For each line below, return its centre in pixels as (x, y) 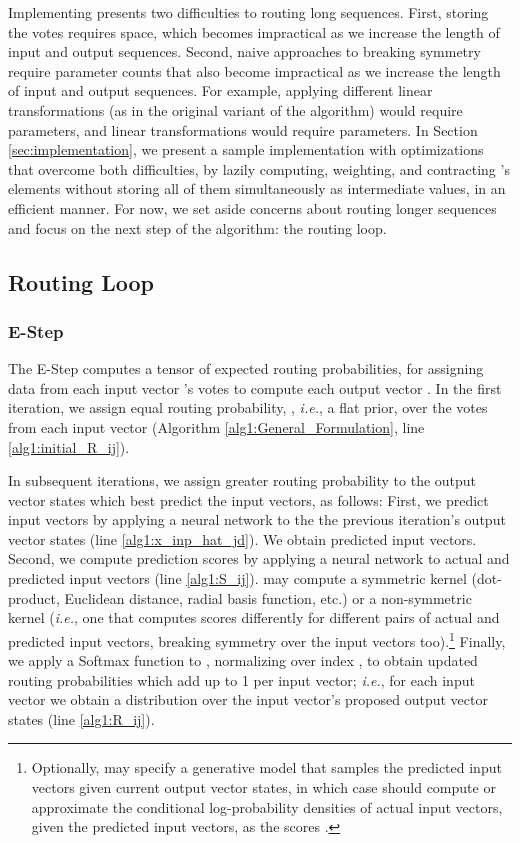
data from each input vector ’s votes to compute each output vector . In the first (255, 387)
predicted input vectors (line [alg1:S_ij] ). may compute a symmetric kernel (237, 578)
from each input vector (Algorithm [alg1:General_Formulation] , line (216, 426)
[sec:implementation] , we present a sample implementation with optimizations (246, 149)
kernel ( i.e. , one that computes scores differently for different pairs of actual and (254, 617)
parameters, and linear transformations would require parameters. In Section (243, 129)
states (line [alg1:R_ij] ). (81, 718)
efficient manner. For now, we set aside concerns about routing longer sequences (252, 207)
